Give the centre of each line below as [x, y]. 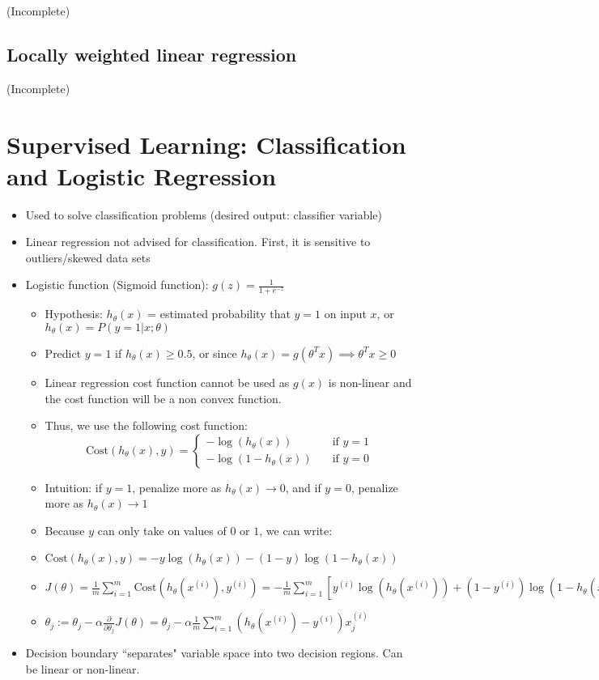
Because [65, 530]
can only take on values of [162, 530]
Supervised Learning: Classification [206, 144]
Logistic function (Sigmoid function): [117, 285]
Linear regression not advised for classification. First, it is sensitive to [198, 242]
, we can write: [296, 530]
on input [345, 314]
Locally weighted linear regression [152, 54]
